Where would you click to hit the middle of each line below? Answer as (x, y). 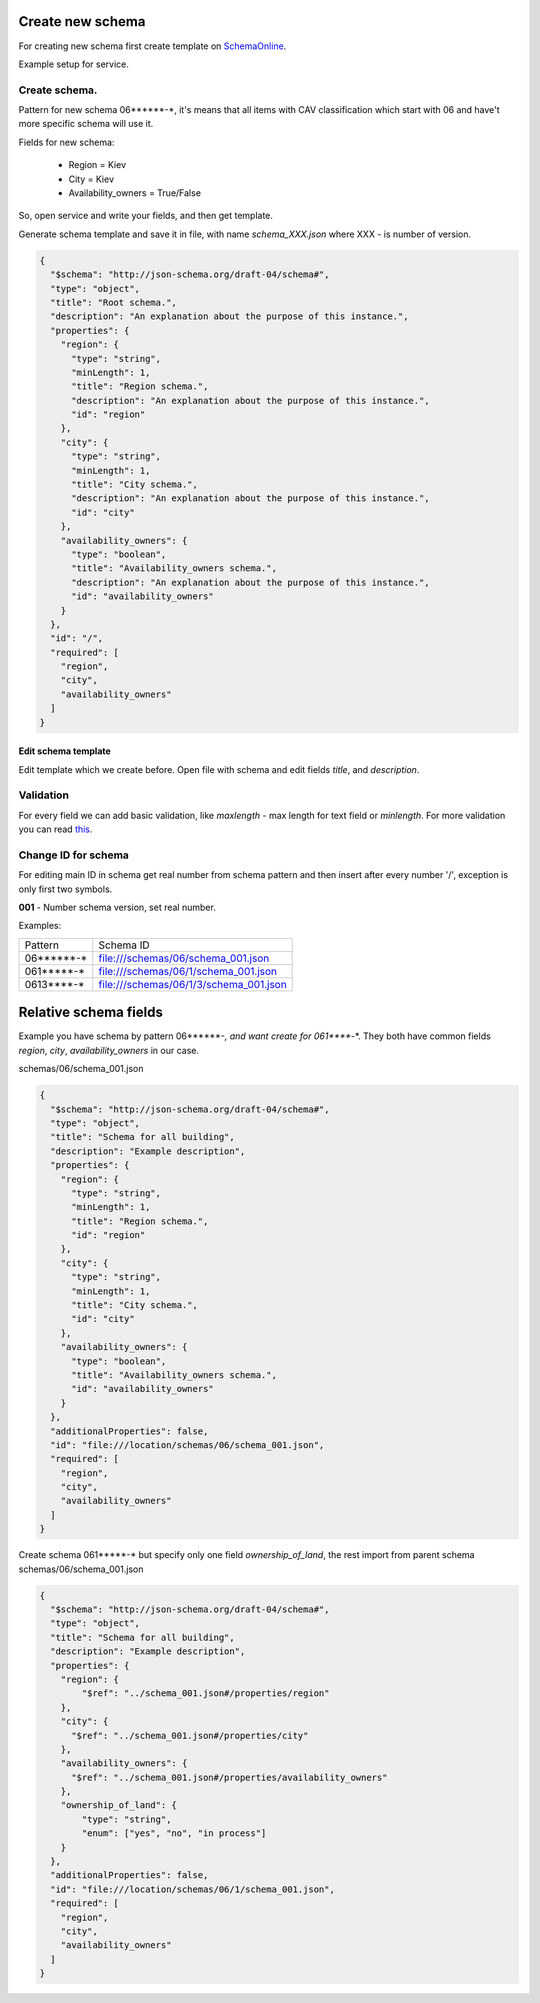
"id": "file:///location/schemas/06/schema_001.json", (187, 1444)
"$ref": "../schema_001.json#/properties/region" (205, 1693)
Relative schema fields (91, 1012)
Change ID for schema (74, 855)
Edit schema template (65, 751)
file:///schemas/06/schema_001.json (184, 958)
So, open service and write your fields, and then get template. (146, 216)
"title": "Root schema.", (113, 302)
